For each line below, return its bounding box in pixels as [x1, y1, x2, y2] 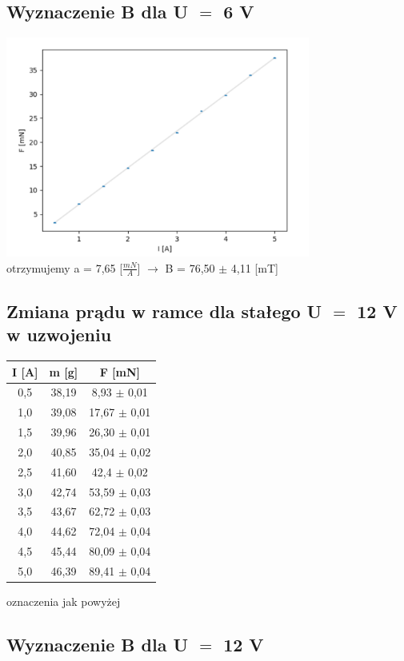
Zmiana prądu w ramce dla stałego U [6, 298, 322, 323]
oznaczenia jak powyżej [6, 593, 121, 610]
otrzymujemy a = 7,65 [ [6, 259, 123, 276]
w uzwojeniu [6, 322, 112, 347]
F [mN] [99, 363, 141, 380]
